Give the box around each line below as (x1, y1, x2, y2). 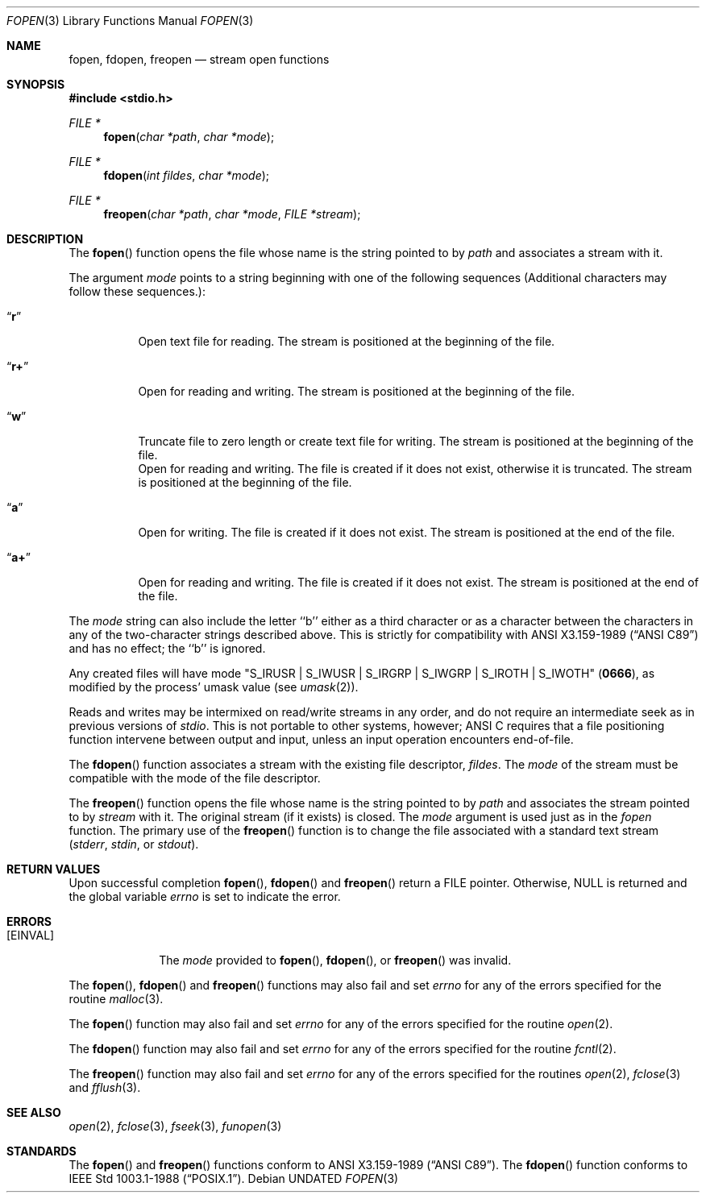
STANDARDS (6, 1144, 77, 1158)
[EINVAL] (6, 928, 55, 942)
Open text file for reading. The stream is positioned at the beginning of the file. (138, 334, 555, 348)
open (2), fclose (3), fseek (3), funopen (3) (69, 1119, 282, 1133)
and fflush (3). (69, 1081, 141, 1094)
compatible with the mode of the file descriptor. (69, 771, 321, 785)
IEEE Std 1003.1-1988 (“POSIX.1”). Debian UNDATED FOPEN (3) (69, 1172, 399, 1185)
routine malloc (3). (69, 992, 164, 1006)
